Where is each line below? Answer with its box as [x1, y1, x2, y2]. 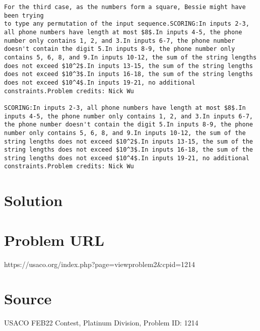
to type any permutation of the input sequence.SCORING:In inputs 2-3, [4, 20, 249, 28]
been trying [4, 12, 44, 19]
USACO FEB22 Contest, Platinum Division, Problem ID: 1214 [4, 317, 199, 328]
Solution [4, 190, 63, 211]
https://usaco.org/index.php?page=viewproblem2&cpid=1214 [4, 258, 196, 269]
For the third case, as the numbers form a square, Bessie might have [4, 4, 246, 11]
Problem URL [4, 229, 104, 250]
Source [4, 288, 52, 309]
